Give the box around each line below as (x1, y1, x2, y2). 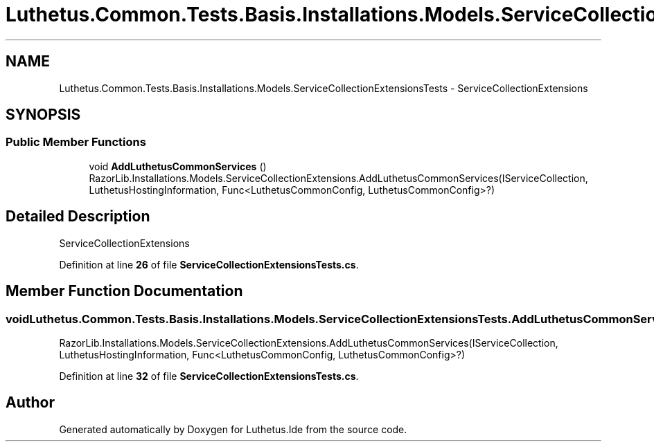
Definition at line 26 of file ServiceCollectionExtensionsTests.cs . (59, 258, 359, 271)
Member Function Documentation (6, 282, 243, 300)
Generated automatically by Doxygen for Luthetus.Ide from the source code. (59, 423, 407, 435)
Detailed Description (6, 208, 150, 226)
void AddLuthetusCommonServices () (89, 160, 267, 172)
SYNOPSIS (6, 106, 81, 124)
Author (6, 394, 55, 412)
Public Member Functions (6, 135, 146, 149)
